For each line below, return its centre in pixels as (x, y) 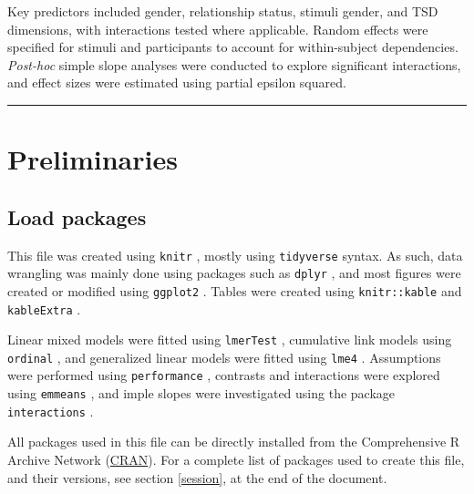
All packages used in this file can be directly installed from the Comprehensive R (234, 442)
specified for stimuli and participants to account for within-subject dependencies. (233, 47)
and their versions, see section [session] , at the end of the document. (197, 477)
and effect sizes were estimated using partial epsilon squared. (177, 82)
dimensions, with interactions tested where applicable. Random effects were (218, 29)
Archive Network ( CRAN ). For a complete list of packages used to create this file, (236, 460)
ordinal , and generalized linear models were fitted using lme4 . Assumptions (224, 357)
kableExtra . (44, 309)
